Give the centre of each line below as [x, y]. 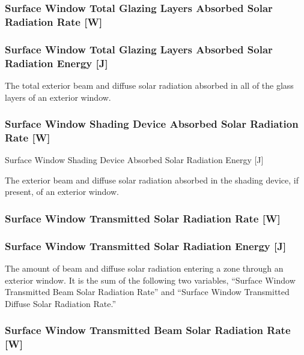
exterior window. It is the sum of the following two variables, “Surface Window [150, 280]
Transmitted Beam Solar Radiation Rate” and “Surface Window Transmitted [147, 292]
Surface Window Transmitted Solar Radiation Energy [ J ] [146, 246]
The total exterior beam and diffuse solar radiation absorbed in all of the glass [149, 85]
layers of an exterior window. [58, 97]
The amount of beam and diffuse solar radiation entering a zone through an [144, 268]
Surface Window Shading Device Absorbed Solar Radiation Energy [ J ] [134, 160]
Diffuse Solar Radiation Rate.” [61, 303]
